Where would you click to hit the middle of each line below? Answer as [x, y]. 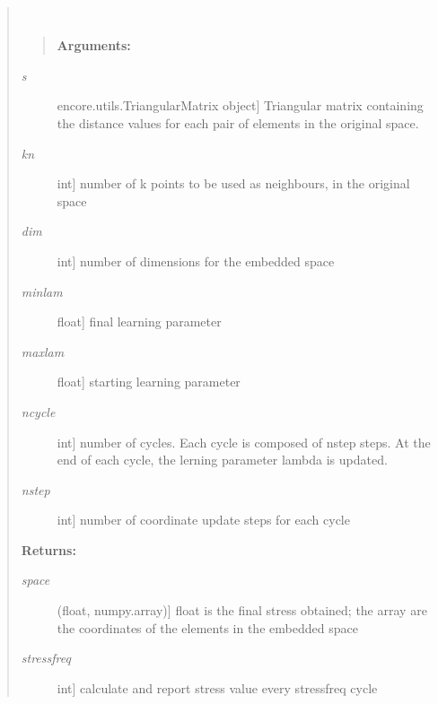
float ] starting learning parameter [149, 382]
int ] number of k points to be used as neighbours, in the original [233, 183]
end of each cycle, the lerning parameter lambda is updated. [222, 460]
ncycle [38, 411]
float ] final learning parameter [139, 322]
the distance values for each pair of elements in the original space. [238, 122]
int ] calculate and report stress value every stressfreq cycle [217, 687]
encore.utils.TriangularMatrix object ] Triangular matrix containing [240, 105]
